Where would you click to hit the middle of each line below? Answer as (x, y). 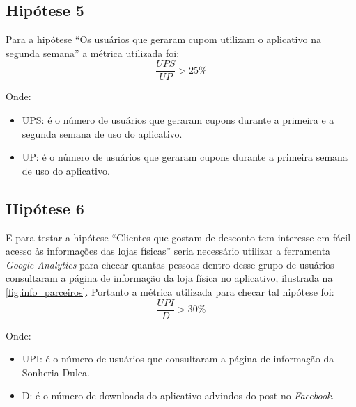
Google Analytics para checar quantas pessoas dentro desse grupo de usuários (170, 264)
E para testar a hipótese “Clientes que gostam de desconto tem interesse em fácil (178, 237)
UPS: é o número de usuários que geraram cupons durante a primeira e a (178, 120)
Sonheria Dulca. (56, 372)
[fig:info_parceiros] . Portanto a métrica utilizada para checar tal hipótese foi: (170, 292)
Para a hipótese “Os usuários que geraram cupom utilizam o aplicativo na (163, 39)
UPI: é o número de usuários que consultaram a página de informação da (178, 359)
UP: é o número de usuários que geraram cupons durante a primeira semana (185, 157)
